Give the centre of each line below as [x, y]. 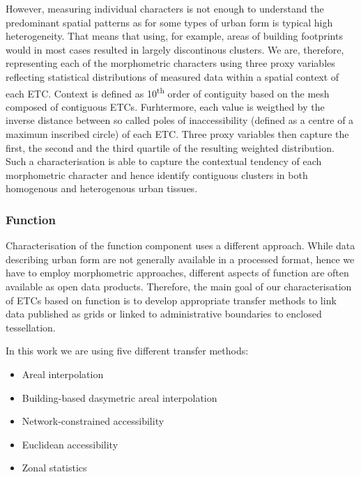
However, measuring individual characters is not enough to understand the [165, 8]
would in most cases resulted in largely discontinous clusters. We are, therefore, [175, 49]
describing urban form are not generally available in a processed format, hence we [180, 259]
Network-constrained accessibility [93, 421]
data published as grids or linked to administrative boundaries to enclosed [164, 314]
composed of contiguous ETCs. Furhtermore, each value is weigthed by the [165, 106]
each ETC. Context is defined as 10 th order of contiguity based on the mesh [168, 92]
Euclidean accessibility [70, 444]
